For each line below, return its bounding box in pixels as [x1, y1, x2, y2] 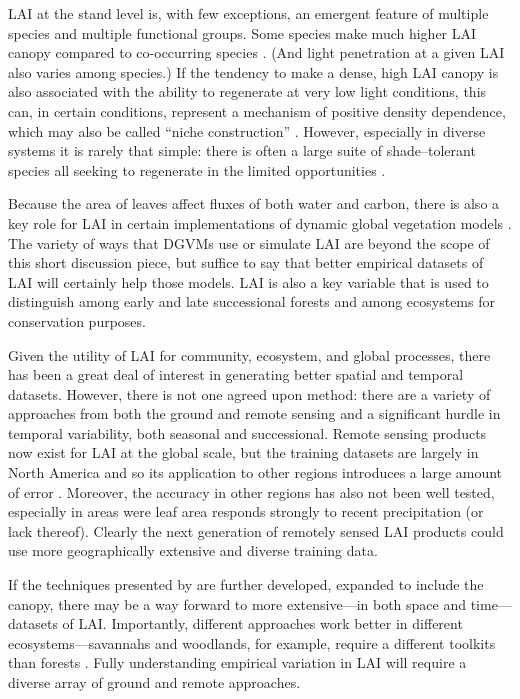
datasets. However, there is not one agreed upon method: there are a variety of [8, 383, 491, 404]
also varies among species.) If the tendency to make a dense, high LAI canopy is [8, 61, 499, 82]
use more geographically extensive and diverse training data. [8, 540, 378, 561]
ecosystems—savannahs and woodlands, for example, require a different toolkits [8, 632, 496, 653]
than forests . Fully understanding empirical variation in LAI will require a [8, 652, 467, 673]
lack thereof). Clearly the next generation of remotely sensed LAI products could [8, 520, 504, 541]
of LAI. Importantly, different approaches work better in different [62, 613, 463, 634]
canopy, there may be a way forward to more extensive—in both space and [8, 593, 467, 614]
